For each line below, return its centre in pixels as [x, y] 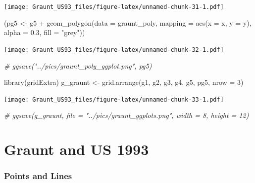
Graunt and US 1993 [76, 149]
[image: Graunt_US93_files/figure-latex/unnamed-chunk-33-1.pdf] [114, 99]
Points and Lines [38, 176]
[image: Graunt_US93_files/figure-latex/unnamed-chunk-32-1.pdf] [114, 50]
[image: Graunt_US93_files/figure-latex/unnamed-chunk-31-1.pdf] [114, 7]
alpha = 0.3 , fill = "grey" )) [45, 32]
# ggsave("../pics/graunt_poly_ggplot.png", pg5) [78, 65]
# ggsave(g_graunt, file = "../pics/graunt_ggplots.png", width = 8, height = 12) [127, 115]
